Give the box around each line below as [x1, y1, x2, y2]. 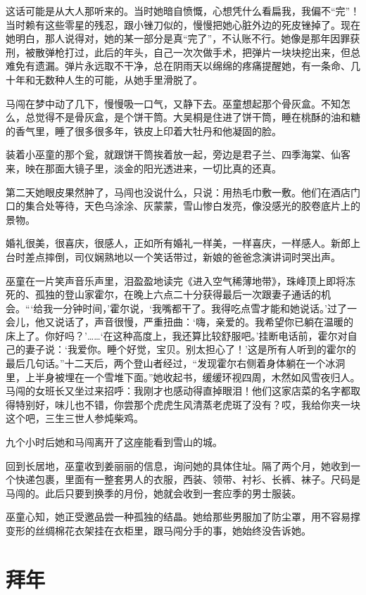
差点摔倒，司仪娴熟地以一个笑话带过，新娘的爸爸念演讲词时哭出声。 [25, 249, 341, 264]
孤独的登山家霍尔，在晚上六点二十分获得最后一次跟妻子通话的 [34, 287, 321, 302]
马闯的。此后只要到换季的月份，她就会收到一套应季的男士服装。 [6, 485, 301, 500]
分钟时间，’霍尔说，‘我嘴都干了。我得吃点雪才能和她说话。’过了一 [63, 300, 357, 315]
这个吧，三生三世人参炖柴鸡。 [6, 411, 144, 426]
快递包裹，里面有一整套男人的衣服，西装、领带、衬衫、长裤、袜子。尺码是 [15, 472, 360, 487]
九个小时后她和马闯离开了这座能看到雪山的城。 [6, 435, 222, 449]
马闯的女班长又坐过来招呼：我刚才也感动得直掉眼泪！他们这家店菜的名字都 [6, 383, 351, 398]
